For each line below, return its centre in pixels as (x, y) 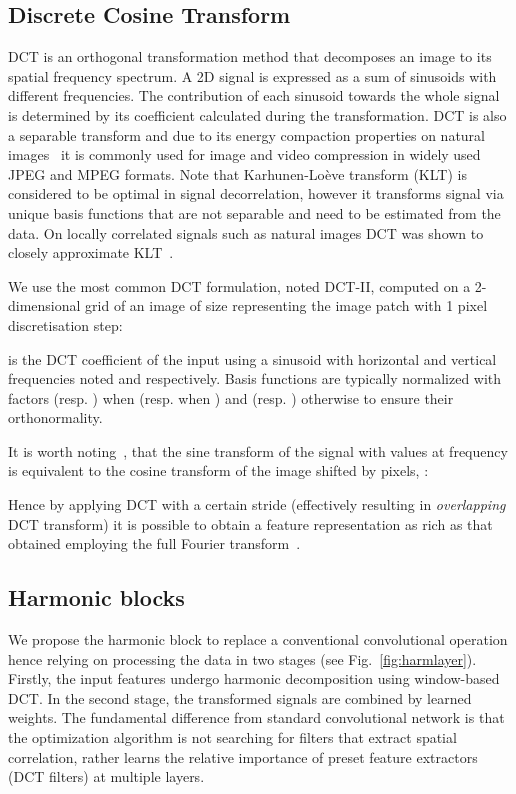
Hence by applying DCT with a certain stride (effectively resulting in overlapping (257, 504)
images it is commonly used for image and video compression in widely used (244, 154)
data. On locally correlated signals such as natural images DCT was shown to (246, 232)
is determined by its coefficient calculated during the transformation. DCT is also (257, 114)
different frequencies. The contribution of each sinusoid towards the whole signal (254, 95)
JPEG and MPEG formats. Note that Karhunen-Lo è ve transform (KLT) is (237, 173)
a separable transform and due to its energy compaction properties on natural (246, 134)
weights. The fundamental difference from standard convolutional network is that (256, 717)
